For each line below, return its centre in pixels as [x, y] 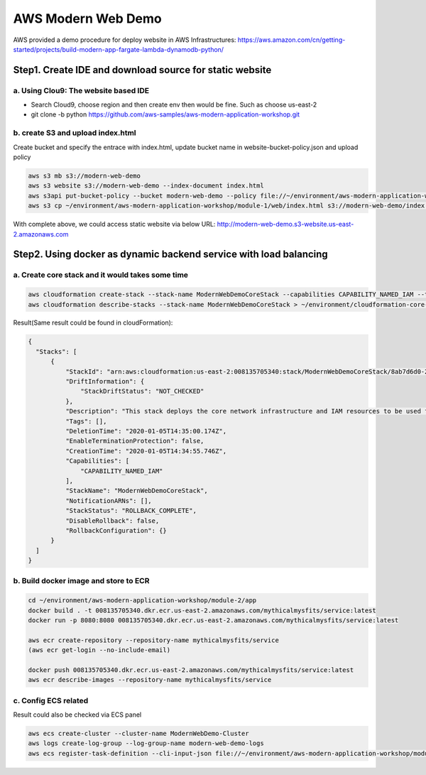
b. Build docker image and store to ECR [81, 581]
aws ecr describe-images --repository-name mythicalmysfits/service [150, 680]
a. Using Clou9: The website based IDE [81, 90]
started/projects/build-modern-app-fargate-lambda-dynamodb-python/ [118, 49]
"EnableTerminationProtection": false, [135, 441]
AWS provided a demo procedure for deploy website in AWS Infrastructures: [125, 40]
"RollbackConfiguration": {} [116, 530]
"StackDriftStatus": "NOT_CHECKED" [142, 391]
